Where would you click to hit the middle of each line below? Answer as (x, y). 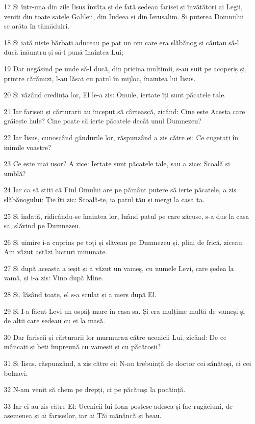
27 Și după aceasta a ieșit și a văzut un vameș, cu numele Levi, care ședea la (119, 268)
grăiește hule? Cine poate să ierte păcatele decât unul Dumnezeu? (103, 121)
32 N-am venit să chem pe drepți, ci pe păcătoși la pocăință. (95, 389)
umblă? (15, 173)
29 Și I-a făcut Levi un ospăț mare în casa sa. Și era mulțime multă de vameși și (125, 311)
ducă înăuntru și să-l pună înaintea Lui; (64, 52)
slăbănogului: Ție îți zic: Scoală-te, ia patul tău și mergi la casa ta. (104, 199)
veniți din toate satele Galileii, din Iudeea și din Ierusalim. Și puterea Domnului (124, 16)
